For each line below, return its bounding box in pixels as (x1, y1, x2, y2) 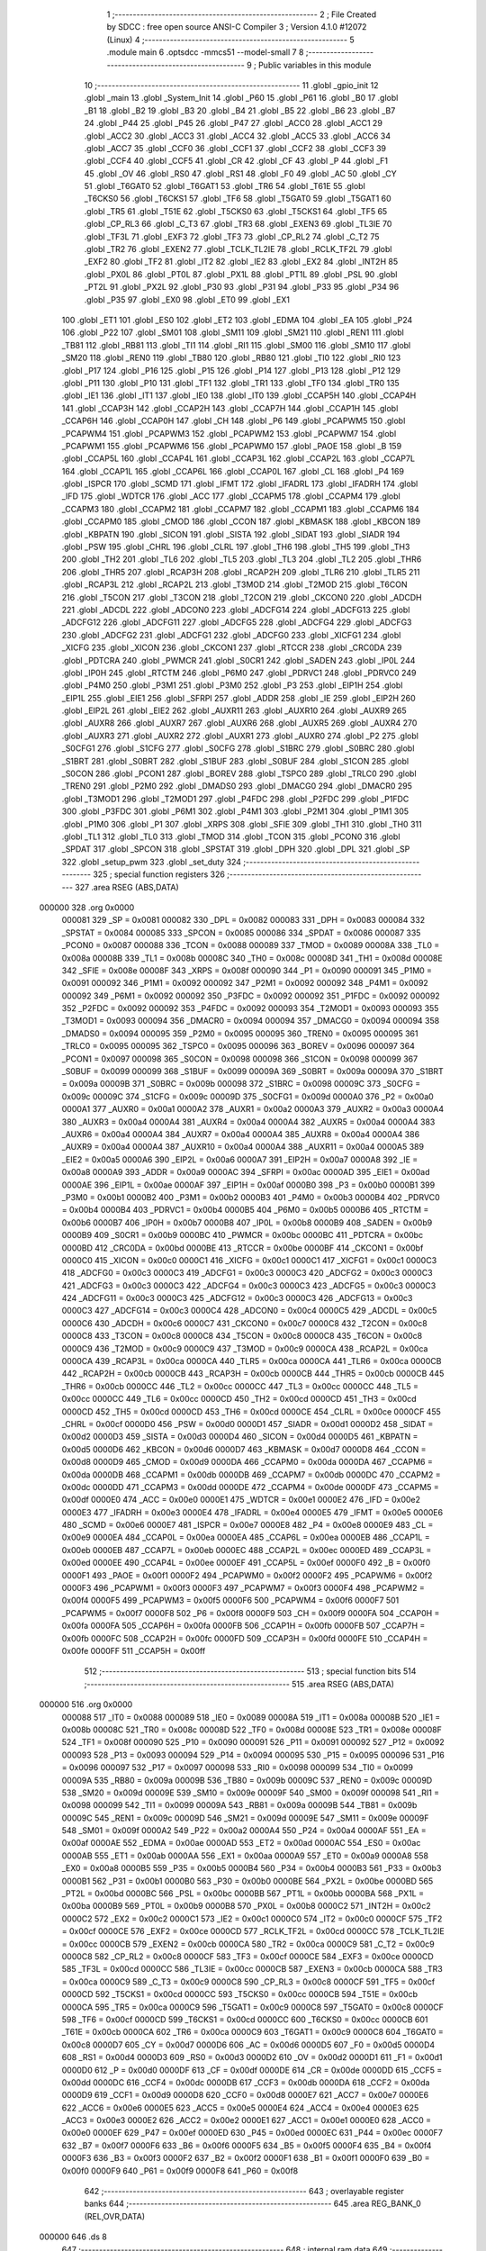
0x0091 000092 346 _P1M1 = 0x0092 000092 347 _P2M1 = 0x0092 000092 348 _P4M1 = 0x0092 (61, 978, 429, 989)
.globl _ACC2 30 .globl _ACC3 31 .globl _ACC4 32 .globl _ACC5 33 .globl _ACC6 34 (84, 131, 391, 141)
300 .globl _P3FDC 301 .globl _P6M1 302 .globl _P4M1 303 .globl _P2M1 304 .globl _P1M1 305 (61, 806, 409, 817)
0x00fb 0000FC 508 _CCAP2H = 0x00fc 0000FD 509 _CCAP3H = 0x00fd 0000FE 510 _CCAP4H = (61, 1632, 428, 1643)
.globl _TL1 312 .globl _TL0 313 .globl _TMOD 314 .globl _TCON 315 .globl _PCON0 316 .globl (61, 831, 400, 842)
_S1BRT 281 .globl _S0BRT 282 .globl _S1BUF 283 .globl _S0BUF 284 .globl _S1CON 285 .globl (61, 755, 409, 766)
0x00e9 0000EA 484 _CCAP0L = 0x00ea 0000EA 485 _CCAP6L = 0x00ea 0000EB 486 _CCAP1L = (61, 1532, 431, 1543)
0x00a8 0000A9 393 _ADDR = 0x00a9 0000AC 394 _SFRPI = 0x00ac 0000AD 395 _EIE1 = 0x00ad (61, 1167, 430, 1178)
